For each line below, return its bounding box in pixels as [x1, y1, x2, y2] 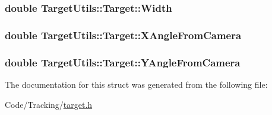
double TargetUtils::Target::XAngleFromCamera [5, 27, 242, 42]
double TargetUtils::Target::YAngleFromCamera [5, 55, 241, 69]
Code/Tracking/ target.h [5, 98, 93, 110]
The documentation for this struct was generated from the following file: [5, 78, 268, 90]
